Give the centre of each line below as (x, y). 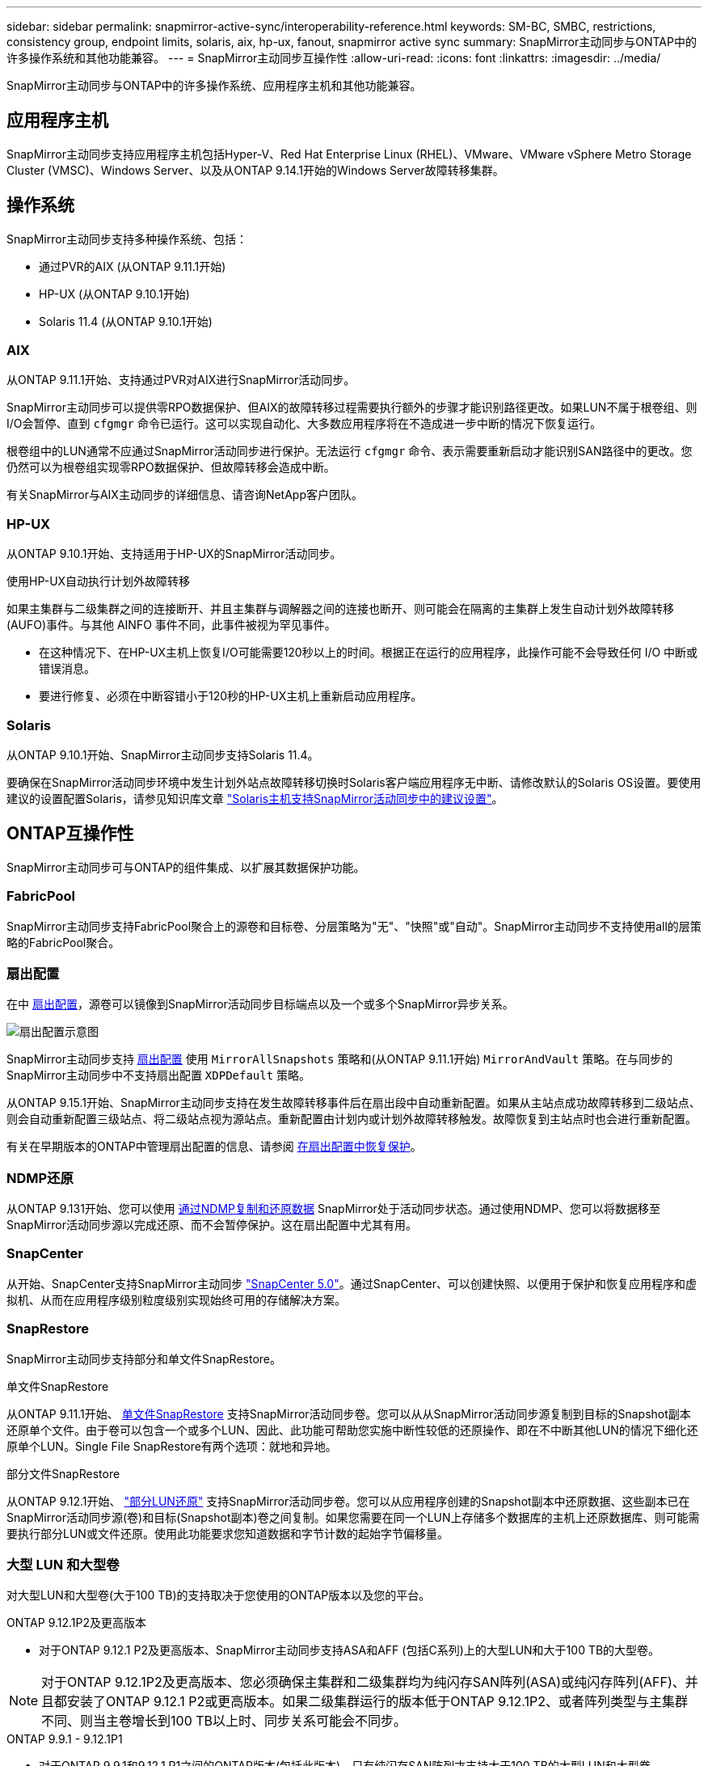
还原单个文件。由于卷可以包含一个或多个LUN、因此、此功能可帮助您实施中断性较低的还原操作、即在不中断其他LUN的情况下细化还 (352, 1430)
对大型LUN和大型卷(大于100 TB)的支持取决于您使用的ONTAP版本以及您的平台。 (219, 1595)
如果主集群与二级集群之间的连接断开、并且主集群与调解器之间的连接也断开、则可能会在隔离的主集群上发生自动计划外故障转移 (340, 609)
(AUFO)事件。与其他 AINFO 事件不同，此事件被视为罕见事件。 (171, 625)
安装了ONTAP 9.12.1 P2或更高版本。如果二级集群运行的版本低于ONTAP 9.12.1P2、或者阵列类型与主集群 (378, 1702)
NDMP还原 (40, 1178)
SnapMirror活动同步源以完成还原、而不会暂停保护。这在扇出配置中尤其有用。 (212, 1225)
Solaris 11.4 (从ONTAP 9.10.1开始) (126, 321)
